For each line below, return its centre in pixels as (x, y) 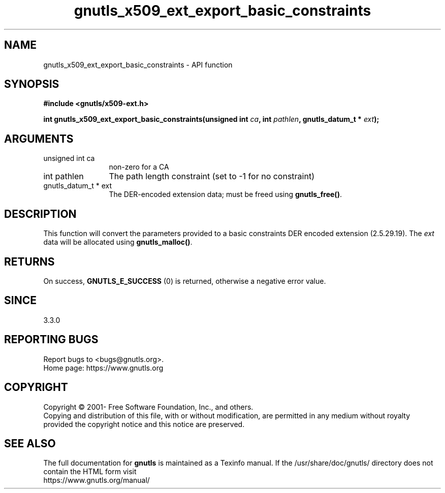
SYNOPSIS (32, 84)
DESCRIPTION (40, 214)
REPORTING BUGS (51, 340)
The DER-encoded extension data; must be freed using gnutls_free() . (225, 194)
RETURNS (29, 261)
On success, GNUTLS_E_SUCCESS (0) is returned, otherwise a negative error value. (185, 281)
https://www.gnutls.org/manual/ (97, 480)
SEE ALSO (30, 443)
